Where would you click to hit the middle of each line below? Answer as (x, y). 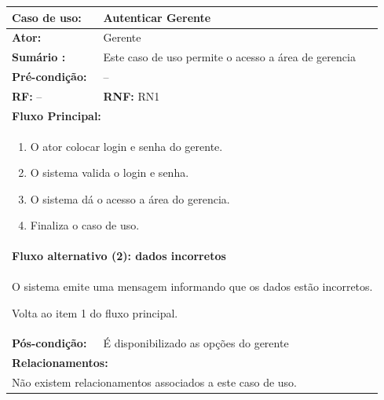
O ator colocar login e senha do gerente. (126, 146)
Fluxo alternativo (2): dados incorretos (119, 256)
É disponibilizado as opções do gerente (196, 343)
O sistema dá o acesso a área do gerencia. (130, 198)
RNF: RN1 (132, 95)
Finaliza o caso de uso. (85, 225)
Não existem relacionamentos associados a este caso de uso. (155, 382)
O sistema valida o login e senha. (110, 172)
